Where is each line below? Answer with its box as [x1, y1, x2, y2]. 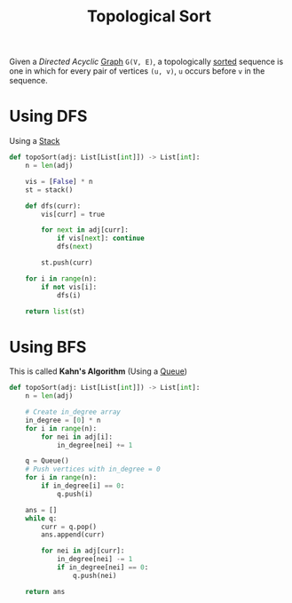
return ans [25, 587, 66, 596]
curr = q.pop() [41, 522, 98, 531]
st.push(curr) [41, 258, 93, 267]
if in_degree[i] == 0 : [41, 481, 125, 490]
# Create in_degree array [25, 408, 122, 417]
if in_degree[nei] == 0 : [56, 563, 149, 572]
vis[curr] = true [41, 210, 105, 218]
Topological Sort [87, 6, 211, 27]
